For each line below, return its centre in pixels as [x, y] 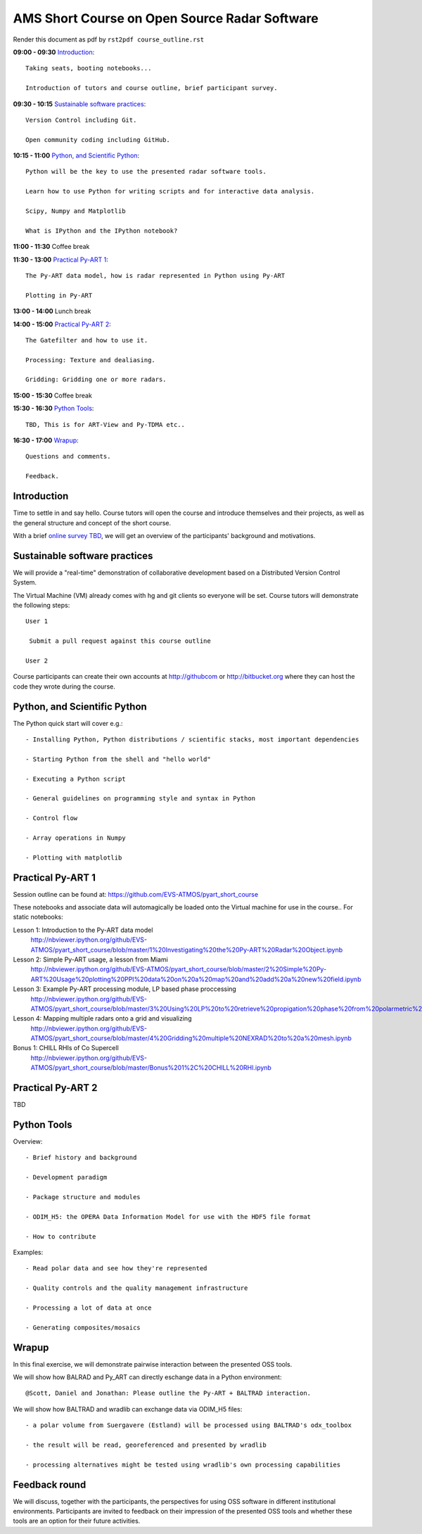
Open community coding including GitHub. [98, 140]
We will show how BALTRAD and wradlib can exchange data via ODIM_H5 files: [128, 1409]
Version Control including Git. [81, 120]
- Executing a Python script [76, 779]
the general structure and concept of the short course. [92, 523]
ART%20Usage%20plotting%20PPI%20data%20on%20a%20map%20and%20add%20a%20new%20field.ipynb [196, 979]
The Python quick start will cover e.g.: [68, 723]
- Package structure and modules [83, 1197]
